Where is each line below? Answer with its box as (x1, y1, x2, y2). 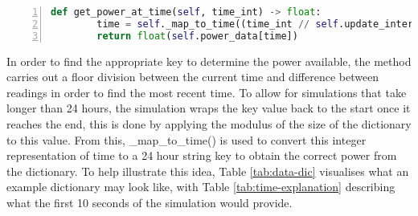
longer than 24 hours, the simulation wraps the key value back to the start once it (6, 100, 411, 116)
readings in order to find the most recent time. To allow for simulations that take (6, 84, 407, 100)
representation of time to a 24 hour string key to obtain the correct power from (6, 147, 397, 164)
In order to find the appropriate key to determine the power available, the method (6, 52, 412, 69)
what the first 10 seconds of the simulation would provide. (6, 194, 293, 210)
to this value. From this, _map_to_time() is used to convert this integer (6, 131, 367, 148)
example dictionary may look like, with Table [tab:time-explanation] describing (6, 178, 395, 195)
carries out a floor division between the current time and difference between (6, 68, 379, 85)
